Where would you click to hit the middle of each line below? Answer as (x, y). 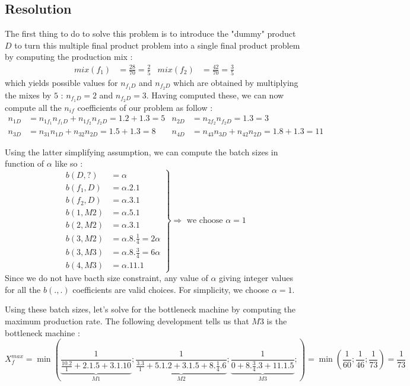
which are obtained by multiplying (236, 82)
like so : (69, 163)
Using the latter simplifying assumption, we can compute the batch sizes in (142, 151)
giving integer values (256, 278)
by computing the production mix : (69, 57)
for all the (23, 289)
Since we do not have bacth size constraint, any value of (107, 278)
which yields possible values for (61, 82)
